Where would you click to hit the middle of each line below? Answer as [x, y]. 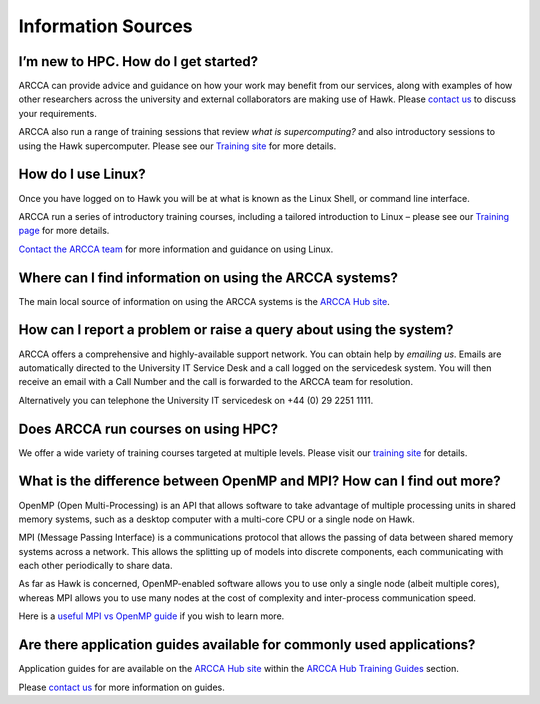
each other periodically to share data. [95, 566]
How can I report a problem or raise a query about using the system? [236, 330]
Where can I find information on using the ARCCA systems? [208, 277]
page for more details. [64, 231]
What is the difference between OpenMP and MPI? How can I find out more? [259, 481]
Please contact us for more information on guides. [121, 687]
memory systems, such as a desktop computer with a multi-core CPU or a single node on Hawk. [216, 519]
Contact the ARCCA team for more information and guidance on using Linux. [176, 249]
